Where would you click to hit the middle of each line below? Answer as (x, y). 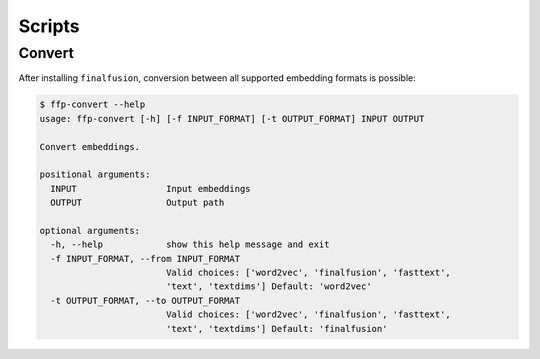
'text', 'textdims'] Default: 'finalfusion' (276, 328)
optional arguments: (89, 230)
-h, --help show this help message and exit (190, 244)
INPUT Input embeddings (150, 188)
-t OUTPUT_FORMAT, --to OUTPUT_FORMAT (145, 300)
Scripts (49, 26)
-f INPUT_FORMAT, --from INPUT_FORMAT (145, 258)
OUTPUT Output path (137, 203)
